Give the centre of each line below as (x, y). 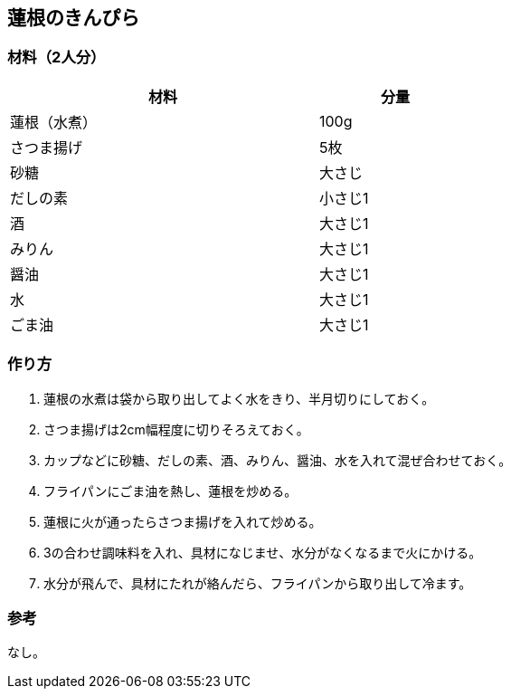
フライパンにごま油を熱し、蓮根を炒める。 (170, 491)
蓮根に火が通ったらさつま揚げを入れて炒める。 (183, 521)
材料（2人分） (57, 57)
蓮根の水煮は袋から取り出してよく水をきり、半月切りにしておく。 (239, 398)
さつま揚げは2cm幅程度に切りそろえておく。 (176, 429)
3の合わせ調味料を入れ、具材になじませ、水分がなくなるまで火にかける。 (263, 552)
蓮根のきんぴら (74, 18)
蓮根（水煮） (54, 122)
